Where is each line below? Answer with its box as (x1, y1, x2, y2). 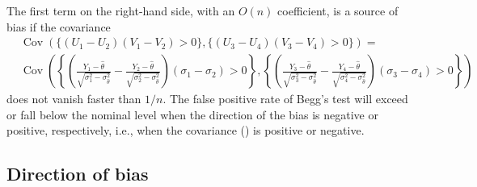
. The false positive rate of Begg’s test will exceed (163, 90, 408, 107)
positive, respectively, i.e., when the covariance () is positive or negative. (6, 122, 365, 139)
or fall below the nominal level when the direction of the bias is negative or (6, 106, 378, 123)
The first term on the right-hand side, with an (6, 2, 235, 19)
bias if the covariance (6, 18, 111, 35)
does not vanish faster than (6, 90, 141, 107)
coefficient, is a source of (277, 2, 399, 19)
